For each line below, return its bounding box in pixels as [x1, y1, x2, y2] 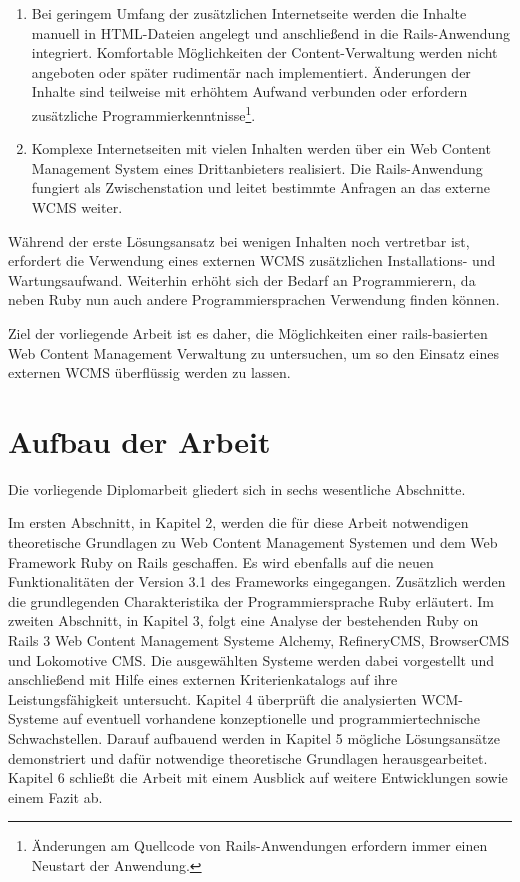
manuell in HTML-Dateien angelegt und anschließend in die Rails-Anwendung [31, 22, 511, 43]
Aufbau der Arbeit [8, 420, 271, 461]
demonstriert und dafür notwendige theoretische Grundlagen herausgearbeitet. [8, 747, 488, 768]
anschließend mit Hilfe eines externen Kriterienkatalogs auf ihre [8, 669, 398, 690]
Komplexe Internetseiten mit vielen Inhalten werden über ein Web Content [31, 138, 491, 159]
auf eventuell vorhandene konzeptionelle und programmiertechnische [62, 708, 481, 729]
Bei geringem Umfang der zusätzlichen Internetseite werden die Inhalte [31, 3, 467, 23]
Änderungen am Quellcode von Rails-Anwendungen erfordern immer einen [31, 835, 488, 856]
